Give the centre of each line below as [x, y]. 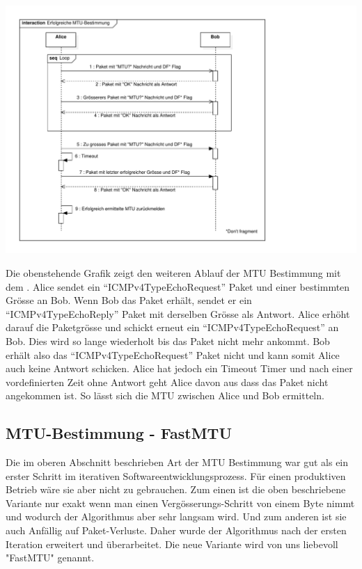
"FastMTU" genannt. [50, 558]
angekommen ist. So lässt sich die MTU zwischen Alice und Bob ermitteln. [165, 395]
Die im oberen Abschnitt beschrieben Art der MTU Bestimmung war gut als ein [177, 462]
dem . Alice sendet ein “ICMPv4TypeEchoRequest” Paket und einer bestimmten [178, 286]
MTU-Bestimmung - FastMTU [119, 433]
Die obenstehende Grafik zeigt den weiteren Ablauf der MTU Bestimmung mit [173, 272]
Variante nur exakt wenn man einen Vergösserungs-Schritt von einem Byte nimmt [180, 503]
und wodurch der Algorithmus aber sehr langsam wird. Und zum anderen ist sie [176, 516]
